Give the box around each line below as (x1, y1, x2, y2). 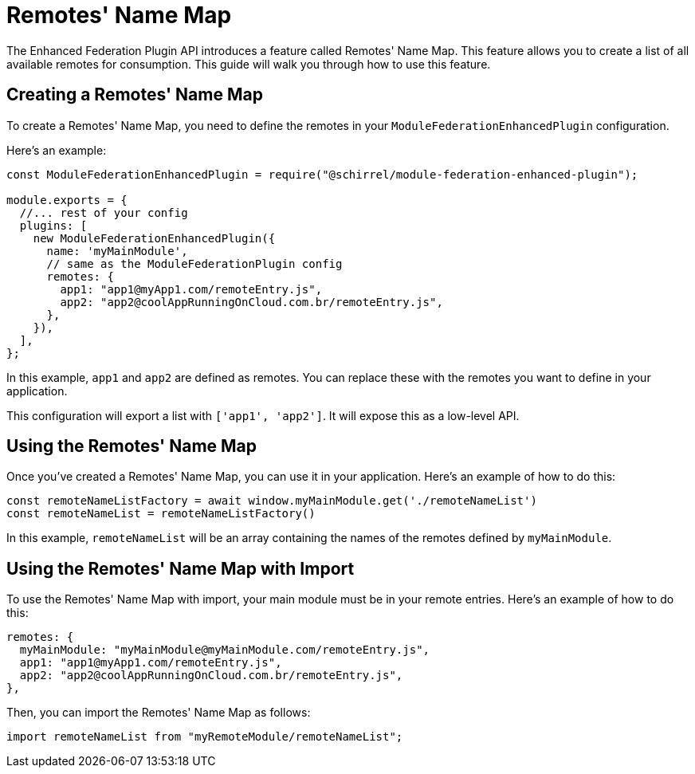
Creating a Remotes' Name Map (6, 84, 263, 105)
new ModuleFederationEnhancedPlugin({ (33, 231, 276, 245)
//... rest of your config (19, 206, 188, 219)
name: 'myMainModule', (46, 244, 188, 257)
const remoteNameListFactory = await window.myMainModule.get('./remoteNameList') (6, 494, 537, 508)
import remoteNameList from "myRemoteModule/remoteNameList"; (6, 730, 403, 744)
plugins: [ (19, 218, 88, 232)
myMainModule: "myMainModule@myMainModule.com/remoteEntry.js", (19, 643, 430, 657)
